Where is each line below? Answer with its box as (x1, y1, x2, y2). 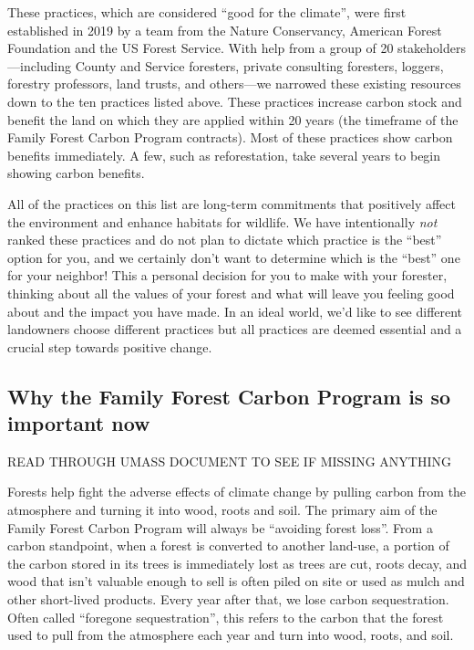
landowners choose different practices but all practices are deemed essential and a (7, 320, 462, 339)
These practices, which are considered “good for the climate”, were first (7, 3, 407, 21)
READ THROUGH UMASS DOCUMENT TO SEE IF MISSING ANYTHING (7, 451, 452, 470)
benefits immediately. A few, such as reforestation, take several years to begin (7, 145, 441, 164)
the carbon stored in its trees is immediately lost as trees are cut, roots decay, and (7, 553, 468, 572)
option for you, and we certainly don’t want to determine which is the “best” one (7, 247, 460, 267)
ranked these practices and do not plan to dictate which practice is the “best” (7, 230, 442, 249)
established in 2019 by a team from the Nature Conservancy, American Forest (7, 20, 442, 39)
